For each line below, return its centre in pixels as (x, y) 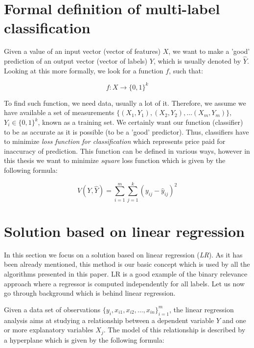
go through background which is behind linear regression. (90, 293)
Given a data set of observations (52, 309)
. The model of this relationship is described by (174, 330)
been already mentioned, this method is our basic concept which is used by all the (127, 264)
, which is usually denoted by (197, 61)
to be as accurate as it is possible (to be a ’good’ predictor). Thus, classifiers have (127, 131)
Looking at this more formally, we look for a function (84, 70)
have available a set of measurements (59, 112)
